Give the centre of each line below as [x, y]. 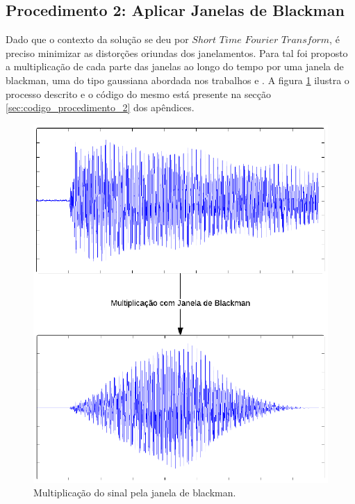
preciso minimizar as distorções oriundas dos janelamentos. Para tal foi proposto [177, 52]
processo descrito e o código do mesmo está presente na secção [139, 94]
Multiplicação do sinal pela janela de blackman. [135, 493]
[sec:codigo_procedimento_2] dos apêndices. [100, 107]
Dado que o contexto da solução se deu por [97, 39]
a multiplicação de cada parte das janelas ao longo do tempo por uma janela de [175, 66]
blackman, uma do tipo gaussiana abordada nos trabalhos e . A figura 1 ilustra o [177, 80]
